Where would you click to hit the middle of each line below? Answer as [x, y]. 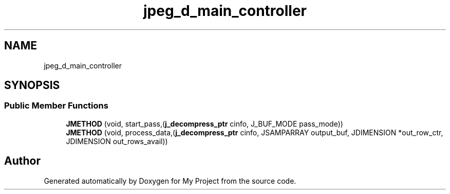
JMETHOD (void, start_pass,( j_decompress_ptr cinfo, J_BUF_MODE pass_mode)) [204, 124]
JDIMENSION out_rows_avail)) [117, 141]
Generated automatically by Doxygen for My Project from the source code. [170, 181]
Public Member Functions [56, 106]
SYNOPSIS [32, 85]
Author [22, 161]
